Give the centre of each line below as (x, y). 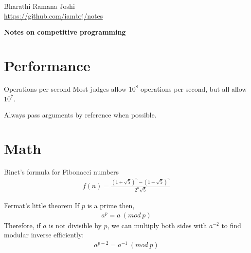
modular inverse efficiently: (44, 235)
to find (231, 225)
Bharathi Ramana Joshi (39, 6)
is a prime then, (111, 205)
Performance (47, 65)
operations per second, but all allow (194, 88)
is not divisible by (75, 225)
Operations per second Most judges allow (65, 88)
